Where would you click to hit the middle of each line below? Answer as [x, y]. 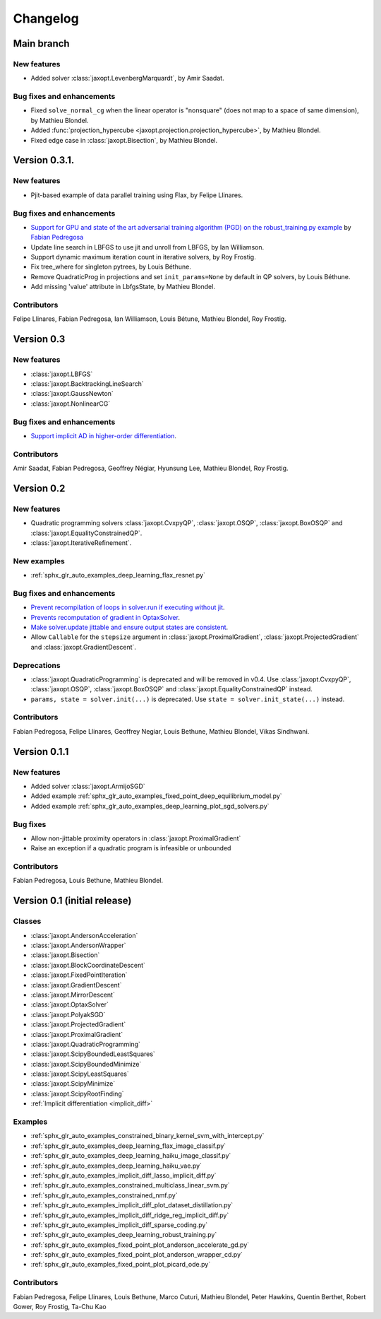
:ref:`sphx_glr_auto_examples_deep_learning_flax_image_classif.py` [128, 1146]
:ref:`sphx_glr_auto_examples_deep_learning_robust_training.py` [124, 1235]
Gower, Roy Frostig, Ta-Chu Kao [60, 1307]
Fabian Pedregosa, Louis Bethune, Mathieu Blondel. [88, 881]
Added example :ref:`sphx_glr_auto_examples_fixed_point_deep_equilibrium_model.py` [156, 796]
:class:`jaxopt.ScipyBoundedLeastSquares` [93, 1054]
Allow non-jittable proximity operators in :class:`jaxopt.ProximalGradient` [136, 838]
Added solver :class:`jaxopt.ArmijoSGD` [88, 786]
